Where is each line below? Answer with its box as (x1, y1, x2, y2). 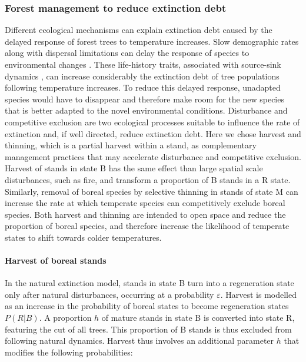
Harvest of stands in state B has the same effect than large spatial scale (5, 162, 263, 174)
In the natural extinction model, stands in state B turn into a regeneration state (5, 277, 294, 289)
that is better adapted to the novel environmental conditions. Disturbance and (5, 104, 288, 117)
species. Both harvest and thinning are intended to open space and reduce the (5, 208, 286, 220)
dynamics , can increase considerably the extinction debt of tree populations (5, 69, 280, 82)
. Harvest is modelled (220, 288, 297, 300)
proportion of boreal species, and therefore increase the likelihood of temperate (5, 220, 290, 232)
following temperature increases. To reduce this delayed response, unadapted (5, 81, 281, 94)
